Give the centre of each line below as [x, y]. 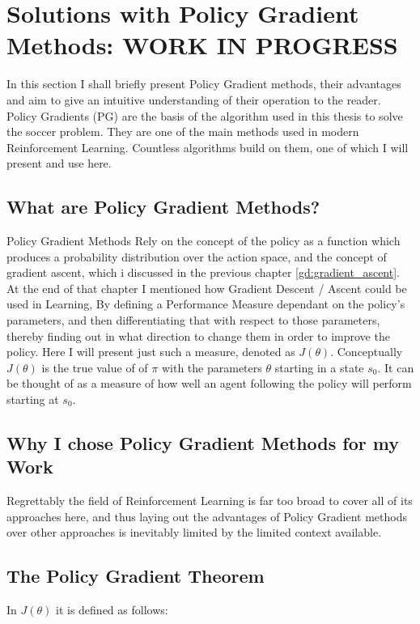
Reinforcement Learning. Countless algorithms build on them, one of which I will [208, 147]
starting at [33, 399]
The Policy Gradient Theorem [136, 576]
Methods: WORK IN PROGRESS [202, 45]
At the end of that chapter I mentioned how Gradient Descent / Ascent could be [207, 288]
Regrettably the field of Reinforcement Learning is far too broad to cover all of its [210, 501]
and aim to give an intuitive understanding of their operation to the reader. [194, 99]
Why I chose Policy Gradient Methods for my [203, 443]
